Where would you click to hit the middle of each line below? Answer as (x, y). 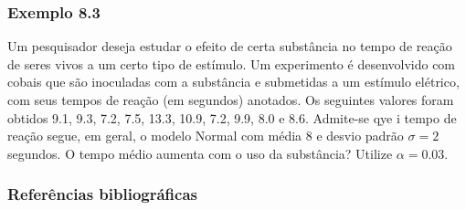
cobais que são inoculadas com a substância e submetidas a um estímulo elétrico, (233, 82)
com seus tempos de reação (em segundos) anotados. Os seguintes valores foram (231, 100)
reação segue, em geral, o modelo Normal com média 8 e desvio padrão (206, 136)
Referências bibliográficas (103, 194)
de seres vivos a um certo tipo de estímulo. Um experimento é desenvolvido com (232, 63)
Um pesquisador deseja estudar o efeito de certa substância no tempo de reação (230, 46)
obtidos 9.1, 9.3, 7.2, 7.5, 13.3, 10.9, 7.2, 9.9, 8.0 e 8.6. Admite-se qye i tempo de (232, 117)
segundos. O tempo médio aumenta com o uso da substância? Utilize (200, 153)
